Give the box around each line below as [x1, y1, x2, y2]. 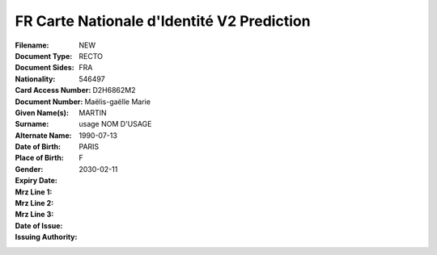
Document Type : [15, 51, 73, 61]
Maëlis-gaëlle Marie [84, 97, 151, 107]
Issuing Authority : [15, 232, 78, 242]
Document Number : [15, 97, 83, 107]
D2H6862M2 [92, 86, 136, 95]
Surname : [15, 119, 49, 129]
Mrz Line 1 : [15, 186, 53, 197]
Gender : [15, 164, 44, 173]
